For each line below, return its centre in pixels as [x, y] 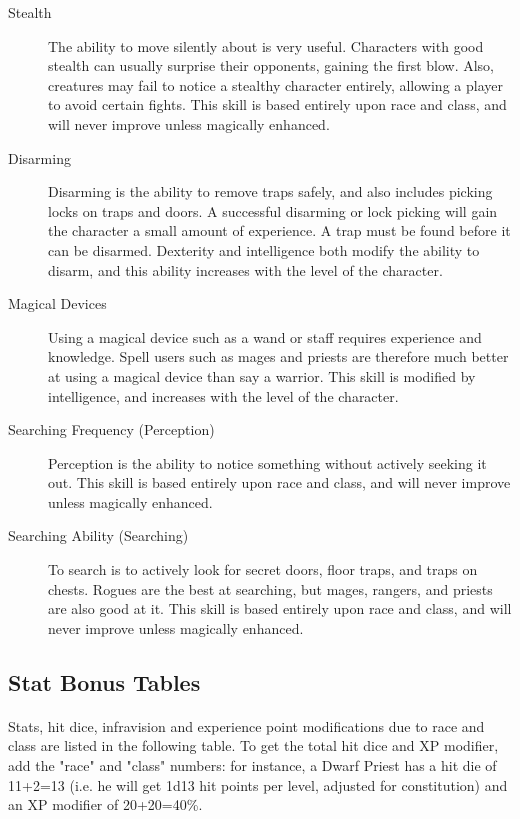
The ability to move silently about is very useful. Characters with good [266, 45]
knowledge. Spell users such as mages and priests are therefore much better [278, 356]
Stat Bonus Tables [104, 681]
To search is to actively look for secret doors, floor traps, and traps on [263, 569]
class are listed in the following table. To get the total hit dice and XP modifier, [253, 745]
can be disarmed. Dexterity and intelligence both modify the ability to [264, 249]
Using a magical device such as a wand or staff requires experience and [265, 336]
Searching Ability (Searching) [98, 535]
